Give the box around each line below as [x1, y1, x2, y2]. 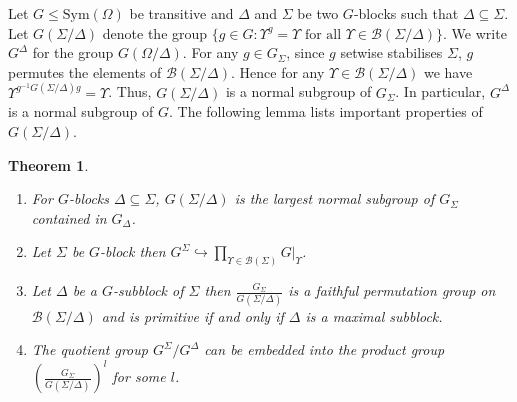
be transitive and [129, 3, 234, 23]
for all [304, 27, 342, 42]
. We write [443, 22, 507, 43]
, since [286, 42, 325, 63]
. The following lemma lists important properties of [168, 101, 483, 122]
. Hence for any [231, 61, 325, 82]
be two [297, 3, 339, 23]
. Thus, [108, 81, 152, 102]
